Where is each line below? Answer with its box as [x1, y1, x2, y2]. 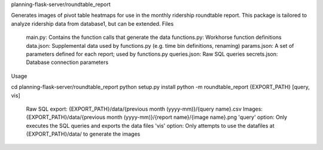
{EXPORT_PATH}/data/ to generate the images [26, 130, 141, 137]
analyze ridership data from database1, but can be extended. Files [11, 20, 174, 27]
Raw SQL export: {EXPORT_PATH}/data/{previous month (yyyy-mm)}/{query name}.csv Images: [26, 105, 263, 112]
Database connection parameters [26, 59, 109, 66]
